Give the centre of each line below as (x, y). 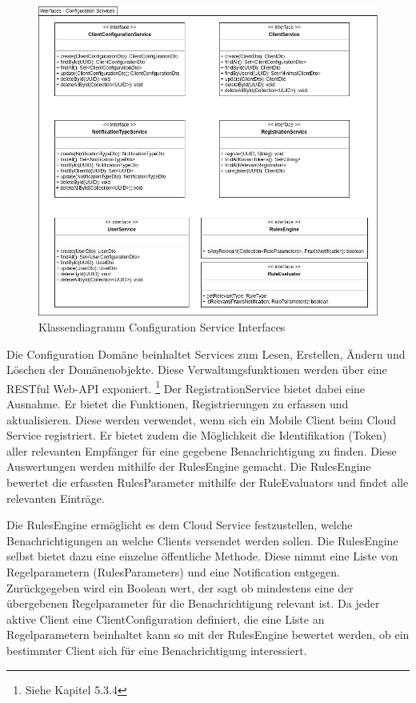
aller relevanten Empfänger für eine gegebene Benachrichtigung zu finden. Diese (202, 450)
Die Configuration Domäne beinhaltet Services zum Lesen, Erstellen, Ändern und (206, 354)
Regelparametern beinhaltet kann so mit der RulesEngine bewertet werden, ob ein (208, 635)
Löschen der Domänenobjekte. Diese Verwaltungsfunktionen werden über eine (197, 370)
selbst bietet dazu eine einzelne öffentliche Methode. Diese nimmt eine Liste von (202, 556)
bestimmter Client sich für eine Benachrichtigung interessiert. (157, 650)
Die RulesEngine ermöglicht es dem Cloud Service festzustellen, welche (180, 525)
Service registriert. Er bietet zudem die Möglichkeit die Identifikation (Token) (197, 435)
